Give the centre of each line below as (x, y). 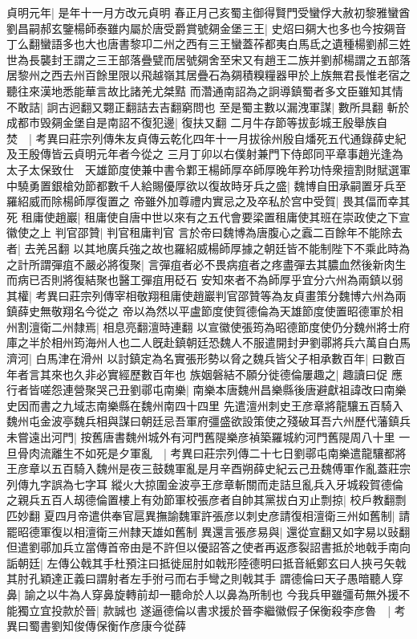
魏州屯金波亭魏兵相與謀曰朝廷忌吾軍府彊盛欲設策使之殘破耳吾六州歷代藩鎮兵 (208, 421)
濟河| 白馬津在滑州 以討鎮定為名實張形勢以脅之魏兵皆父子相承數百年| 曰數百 (206, 358)
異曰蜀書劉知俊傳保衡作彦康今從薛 (96, 626)
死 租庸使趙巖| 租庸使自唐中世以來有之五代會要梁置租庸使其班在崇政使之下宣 (208, 216)
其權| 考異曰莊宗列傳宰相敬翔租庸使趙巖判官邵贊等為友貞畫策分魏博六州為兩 (206, 295)
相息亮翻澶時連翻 (148, 326)
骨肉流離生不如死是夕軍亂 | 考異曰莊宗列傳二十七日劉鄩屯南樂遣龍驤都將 (212, 452)
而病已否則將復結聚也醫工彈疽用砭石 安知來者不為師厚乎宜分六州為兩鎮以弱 (205, 280)
